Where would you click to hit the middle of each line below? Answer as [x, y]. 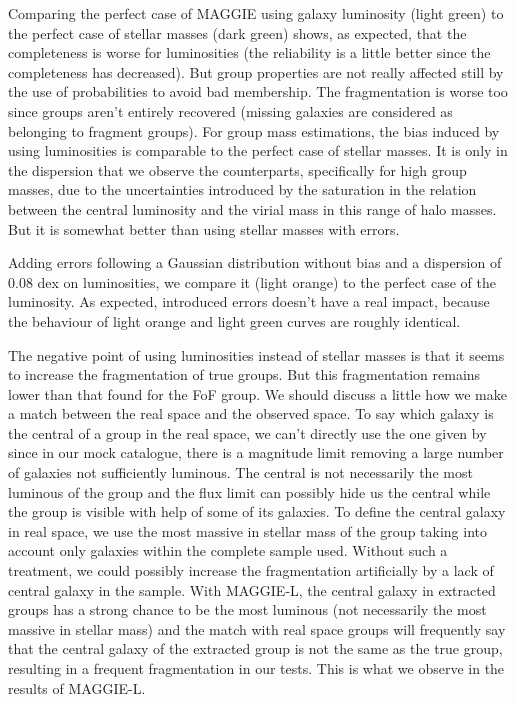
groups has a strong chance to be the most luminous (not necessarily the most [247, 609]
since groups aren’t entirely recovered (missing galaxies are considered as [230, 110]
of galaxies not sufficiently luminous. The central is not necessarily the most [240, 472]
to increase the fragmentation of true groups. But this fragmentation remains [244, 374]
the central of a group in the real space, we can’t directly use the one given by [247, 432]
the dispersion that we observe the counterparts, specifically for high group [237, 169]
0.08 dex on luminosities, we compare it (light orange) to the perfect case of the [252, 281]
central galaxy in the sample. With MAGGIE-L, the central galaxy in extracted [252, 589]
